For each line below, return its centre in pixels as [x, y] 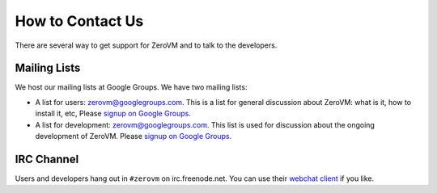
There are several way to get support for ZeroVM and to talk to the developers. [146, 45]
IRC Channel [47, 159]
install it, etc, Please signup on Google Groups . [113, 114]
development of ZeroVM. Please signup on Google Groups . [134, 136]
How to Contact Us [79, 21]
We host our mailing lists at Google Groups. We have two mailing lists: [131, 87]
